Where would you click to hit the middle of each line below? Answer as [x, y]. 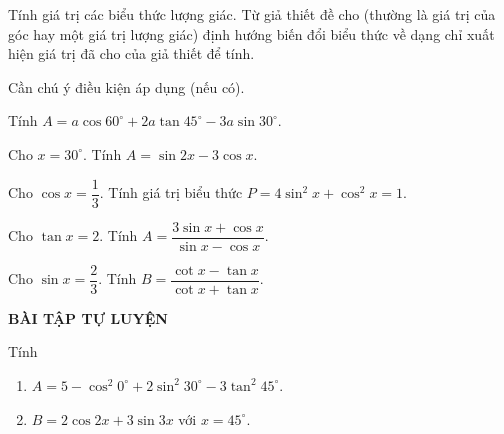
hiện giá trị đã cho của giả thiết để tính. [131, 53]
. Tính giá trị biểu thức [171, 192]
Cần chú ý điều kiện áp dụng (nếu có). [126, 86]
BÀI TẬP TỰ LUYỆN [88, 317]
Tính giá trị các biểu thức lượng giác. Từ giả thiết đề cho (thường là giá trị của [252, 14]
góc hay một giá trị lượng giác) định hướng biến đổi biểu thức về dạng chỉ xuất [251, 33]
